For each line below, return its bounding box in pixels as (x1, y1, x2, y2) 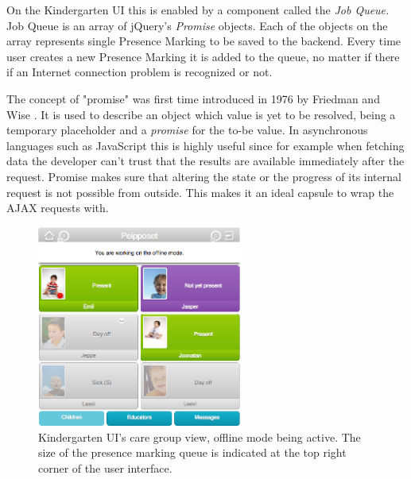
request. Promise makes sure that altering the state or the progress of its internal (6, 168, 401, 184)
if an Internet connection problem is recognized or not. (6, 64, 273, 80)
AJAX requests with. (6, 199, 109, 216)
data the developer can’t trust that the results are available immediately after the (6, 153, 405, 169)
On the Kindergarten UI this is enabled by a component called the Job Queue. (6, 2, 390, 17)
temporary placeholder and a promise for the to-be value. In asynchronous (6, 122, 368, 138)
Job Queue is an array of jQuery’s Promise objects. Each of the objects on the (6, 17, 388, 33)
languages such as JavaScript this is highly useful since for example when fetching (6, 137, 405, 153)
